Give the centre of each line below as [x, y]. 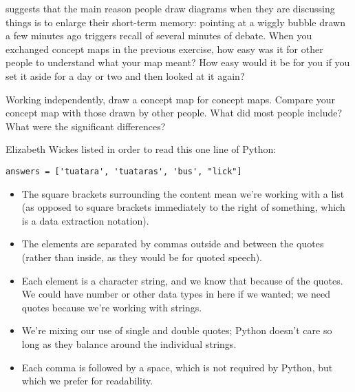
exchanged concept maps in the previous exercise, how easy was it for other [164, 49]
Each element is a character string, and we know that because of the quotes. [182, 280]
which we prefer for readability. [87, 381]
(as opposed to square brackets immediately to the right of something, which [183, 207]
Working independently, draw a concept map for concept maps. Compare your [171, 99]
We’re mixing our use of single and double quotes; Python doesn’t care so [177, 330]
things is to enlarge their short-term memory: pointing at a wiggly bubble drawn [175, 22]
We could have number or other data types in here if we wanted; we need [176, 294]
